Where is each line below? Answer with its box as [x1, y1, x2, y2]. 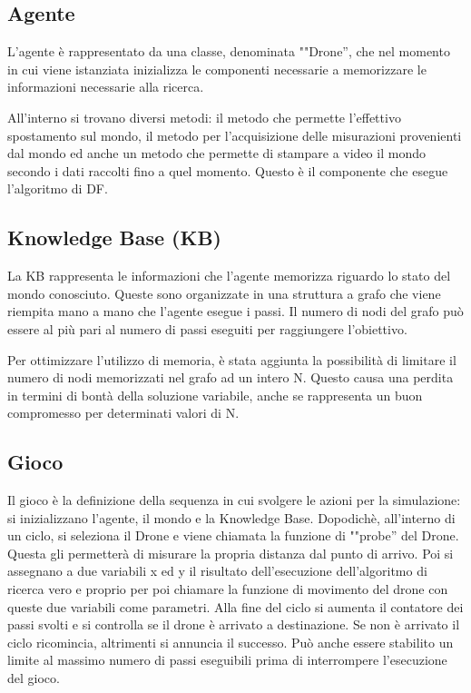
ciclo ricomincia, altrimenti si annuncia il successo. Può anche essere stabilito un [7, 632, 454, 651]
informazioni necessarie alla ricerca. [7, 77, 204, 96]
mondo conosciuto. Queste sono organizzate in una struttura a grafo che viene [7, 283, 441, 302]
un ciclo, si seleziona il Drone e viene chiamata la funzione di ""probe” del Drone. [7, 526, 459, 545]
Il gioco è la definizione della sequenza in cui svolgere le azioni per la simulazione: [7, 490, 461, 510]
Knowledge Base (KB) [7, 223, 221, 252]
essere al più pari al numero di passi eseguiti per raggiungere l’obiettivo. [7, 319, 407, 338]
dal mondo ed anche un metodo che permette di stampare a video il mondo [7, 144, 426, 163]
